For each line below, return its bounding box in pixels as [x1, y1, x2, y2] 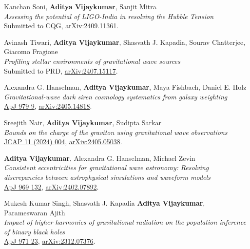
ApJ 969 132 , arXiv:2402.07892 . [4, 181, 99, 192]
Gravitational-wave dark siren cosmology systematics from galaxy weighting [4, 91, 228, 101]
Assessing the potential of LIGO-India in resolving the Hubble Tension [4, 11, 213, 21]
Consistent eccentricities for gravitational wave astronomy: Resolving [4, 162, 209, 172]
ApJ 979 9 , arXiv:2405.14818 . [4, 101, 92, 111]
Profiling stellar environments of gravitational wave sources [4, 56, 180, 66]
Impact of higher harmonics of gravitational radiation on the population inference [4, 217, 246, 227]
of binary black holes [4, 226, 65, 236]
